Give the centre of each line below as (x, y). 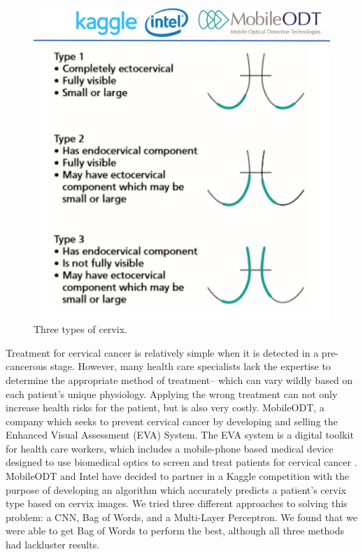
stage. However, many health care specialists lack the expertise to (190, 366)
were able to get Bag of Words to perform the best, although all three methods (175, 531)
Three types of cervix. (80, 329)
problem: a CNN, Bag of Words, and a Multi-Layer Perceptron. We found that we (181, 517)
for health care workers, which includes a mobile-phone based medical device (170, 448)
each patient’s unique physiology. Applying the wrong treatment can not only (172, 393)
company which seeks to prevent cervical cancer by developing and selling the (172, 421)
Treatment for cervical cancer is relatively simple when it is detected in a (162, 352)
